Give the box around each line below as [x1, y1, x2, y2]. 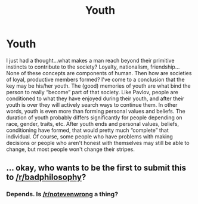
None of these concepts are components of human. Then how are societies [6, 69, 192, 76]
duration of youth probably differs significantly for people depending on [6, 114, 183, 121]
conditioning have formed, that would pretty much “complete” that [6, 126, 169, 134]
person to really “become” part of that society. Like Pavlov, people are [6, 88, 179, 95]
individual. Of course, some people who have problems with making [6, 132, 173, 140]
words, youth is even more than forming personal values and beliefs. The [6, 107, 186, 115]
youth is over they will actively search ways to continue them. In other [6, 101, 178, 108]
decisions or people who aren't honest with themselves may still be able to [6, 139, 190, 146]
